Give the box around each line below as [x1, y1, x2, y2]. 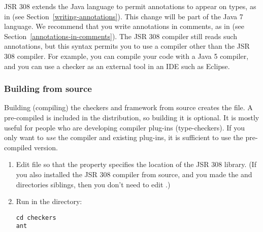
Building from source [4, 82, 92, 95]
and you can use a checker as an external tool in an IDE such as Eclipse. [4, 60, 230, 71]
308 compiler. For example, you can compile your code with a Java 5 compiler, [4, 50, 249, 61]
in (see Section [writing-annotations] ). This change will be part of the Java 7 [4, 11, 243, 21]
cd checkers [16, 214, 56, 221]
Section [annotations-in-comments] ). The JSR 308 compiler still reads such [4, 30, 237, 41]
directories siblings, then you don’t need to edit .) [16, 179, 171, 189]
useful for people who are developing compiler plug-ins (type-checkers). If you [4, 122, 245, 132]
